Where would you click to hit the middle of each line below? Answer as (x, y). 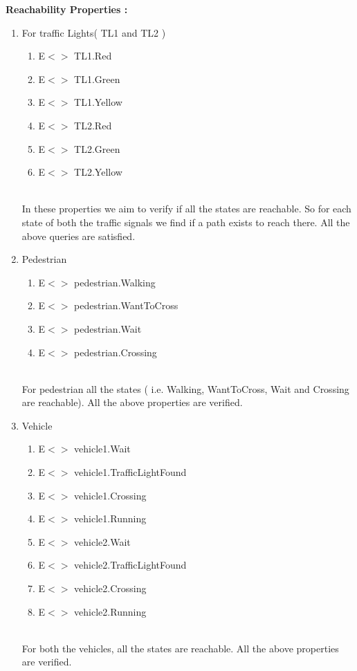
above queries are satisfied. (79, 236)
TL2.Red (93, 125)
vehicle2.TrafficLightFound (130, 565)
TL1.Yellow (98, 102)
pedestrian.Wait (108, 328)
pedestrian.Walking (115, 282)
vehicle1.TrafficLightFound (130, 472)
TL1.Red (93, 56)
